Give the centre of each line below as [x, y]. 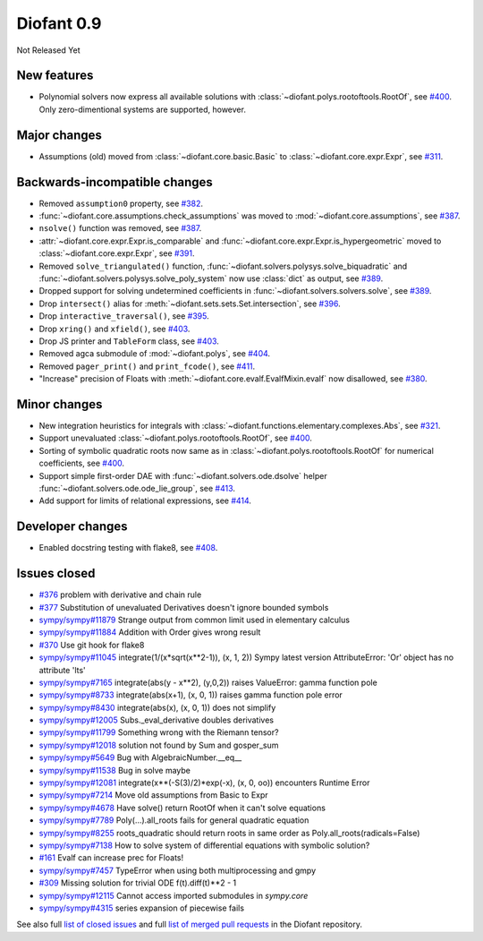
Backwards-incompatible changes [115, 182]
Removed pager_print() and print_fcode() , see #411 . [147, 366]
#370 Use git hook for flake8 [92, 645]
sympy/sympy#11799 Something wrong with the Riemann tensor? [159, 732]
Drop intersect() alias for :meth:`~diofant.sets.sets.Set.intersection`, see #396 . [190, 304]
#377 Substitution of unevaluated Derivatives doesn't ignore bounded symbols [184, 607]
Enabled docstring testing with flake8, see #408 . [128, 548]
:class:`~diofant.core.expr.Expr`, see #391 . [117, 253]
